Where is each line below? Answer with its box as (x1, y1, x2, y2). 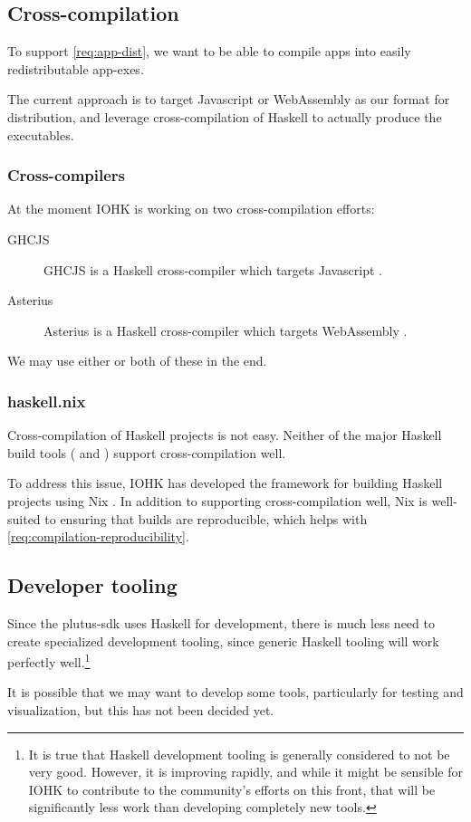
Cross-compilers (7, 164, 126, 186)
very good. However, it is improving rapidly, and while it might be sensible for (28, 762, 463, 781)
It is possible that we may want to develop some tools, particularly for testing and (7, 683, 464, 702)
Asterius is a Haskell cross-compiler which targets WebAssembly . (43, 320, 408, 339)
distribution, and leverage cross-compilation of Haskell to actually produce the (7, 107, 442, 126)
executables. (7, 125, 74, 144)
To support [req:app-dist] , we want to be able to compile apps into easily (7, 42, 411, 61)
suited (7, 509, 41, 528)
